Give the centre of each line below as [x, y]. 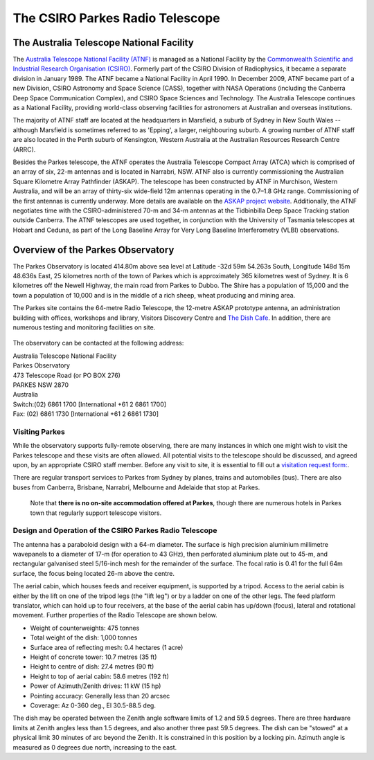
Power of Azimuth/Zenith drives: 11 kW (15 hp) [96, 686]
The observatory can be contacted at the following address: [98, 343]
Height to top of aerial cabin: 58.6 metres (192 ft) [100, 676]
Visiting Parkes [39, 431]
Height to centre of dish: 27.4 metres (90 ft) [92, 667]
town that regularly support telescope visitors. [96, 513]
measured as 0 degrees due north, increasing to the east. [95, 747]
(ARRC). [24, 150]
